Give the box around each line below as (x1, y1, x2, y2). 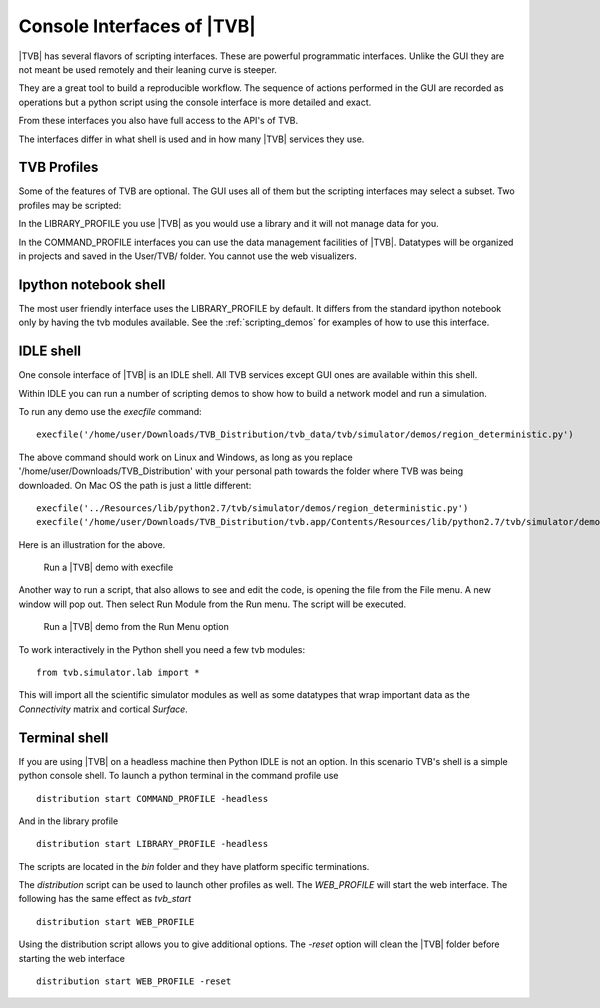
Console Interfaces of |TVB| (18, 15, 257, 37)
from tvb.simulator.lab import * (36, 667, 200, 679)
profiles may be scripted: (18, 199, 122, 211)
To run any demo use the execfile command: (18, 405, 202, 417)
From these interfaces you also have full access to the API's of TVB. (18, 115, 299, 127)
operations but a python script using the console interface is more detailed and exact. (18, 96, 372, 108)
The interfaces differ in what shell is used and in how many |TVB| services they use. (18, 133, 365, 145)
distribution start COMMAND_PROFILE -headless (36, 793, 269, 804)
